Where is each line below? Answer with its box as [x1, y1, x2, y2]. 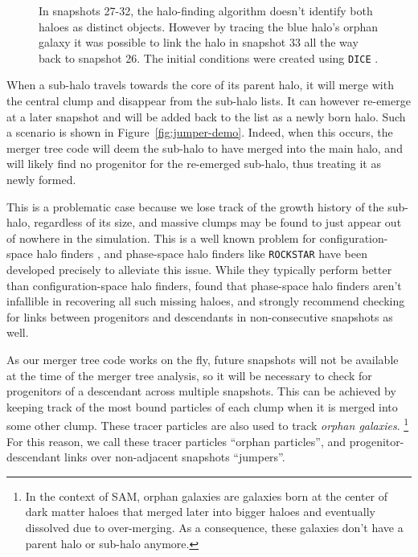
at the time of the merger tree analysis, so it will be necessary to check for [6, 367, 372, 383]
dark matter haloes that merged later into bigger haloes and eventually [25, 503, 375, 520]
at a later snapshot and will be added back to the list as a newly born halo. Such [6, 108, 406, 125]
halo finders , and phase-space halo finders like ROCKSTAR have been [36, 245, 367, 262]
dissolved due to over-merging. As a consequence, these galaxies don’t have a [25, 519, 404, 535]
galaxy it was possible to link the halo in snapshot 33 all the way [39, 34, 359, 51]
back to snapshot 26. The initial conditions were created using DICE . [39, 49, 379, 66]
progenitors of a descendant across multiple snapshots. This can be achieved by [6, 383, 396, 399]
